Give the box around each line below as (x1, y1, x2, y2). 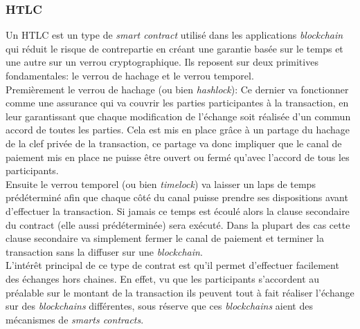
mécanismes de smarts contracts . (6, 312, 144, 326)
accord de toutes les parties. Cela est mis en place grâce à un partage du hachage (6, 122, 350, 137)
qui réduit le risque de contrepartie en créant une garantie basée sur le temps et (6, 41, 343, 55)
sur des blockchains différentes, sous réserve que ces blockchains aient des (6, 299, 313, 313)
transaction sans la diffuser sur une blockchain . (6, 244, 203, 258)
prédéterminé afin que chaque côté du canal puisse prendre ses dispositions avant (6, 190, 348, 205)
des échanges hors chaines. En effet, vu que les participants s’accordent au (6, 271, 320, 285)
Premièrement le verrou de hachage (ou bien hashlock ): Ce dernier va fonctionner (6, 82, 349, 96)
